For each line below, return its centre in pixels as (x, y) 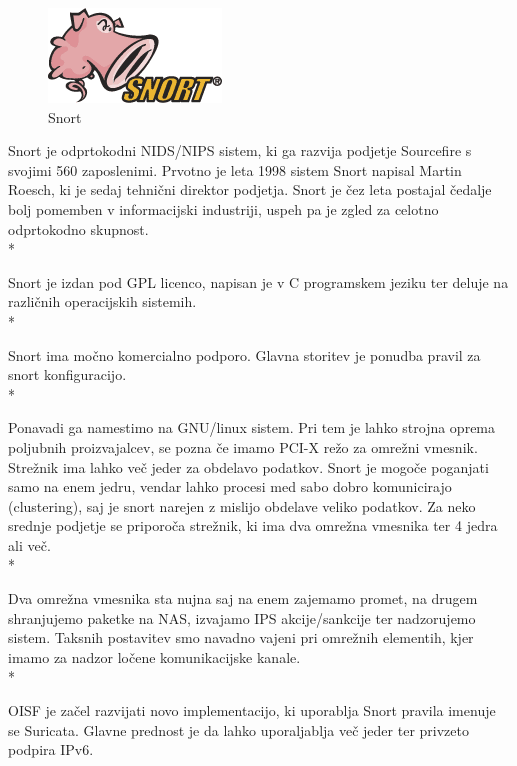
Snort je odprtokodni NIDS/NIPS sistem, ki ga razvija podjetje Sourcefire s (240, 150)
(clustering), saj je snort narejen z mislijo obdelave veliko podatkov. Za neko (242, 505)
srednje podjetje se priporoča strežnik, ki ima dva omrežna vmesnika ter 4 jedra (253, 525)
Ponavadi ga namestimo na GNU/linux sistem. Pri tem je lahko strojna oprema (252, 427)
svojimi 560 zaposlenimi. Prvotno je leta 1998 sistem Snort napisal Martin (235, 169)
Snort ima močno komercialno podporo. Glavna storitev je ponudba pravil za (244, 354)
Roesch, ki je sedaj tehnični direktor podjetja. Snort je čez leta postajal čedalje (250, 189)
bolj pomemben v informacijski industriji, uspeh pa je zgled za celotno (223, 208)
